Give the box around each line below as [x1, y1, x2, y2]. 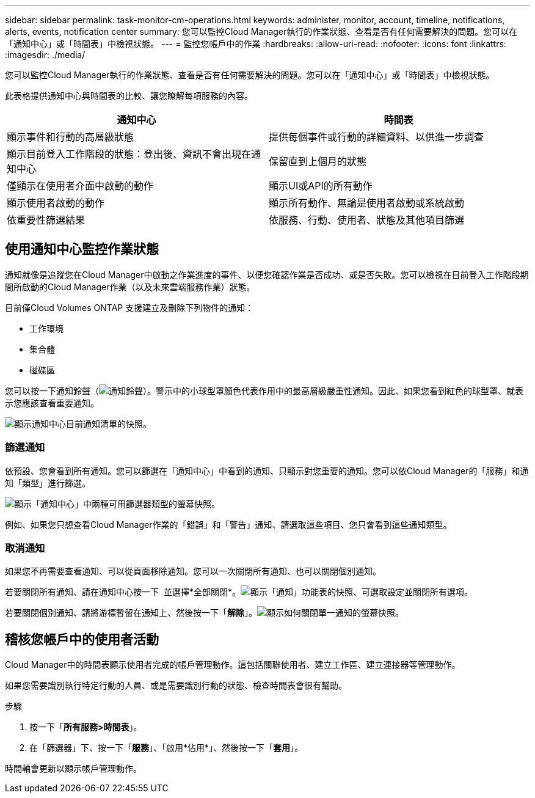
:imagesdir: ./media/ [5, 49, 86, 60]
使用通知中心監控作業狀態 [5, 241, 159, 257]
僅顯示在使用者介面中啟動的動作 [7, 180, 154, 192]
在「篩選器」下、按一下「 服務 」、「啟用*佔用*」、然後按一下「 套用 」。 [29, 742, 304, 753]
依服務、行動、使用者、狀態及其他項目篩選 [269, 214, 465, 226]
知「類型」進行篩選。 [5, 477, 90, 488]
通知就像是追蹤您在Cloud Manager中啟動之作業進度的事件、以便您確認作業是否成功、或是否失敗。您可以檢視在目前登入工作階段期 [5, 269, 529, 280]
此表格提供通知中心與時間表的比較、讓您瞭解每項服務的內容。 [5, 90, 253, 101]
